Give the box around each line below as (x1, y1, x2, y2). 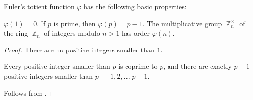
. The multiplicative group (142, 18, 222, 28)
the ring (4, 28, 28, 38)
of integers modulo (44, 28, 100, 38)
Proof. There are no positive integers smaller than (4, 44, 155, 54)
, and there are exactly (163, 61, 232, 71)
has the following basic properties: (84, 1, 187, 11)
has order (122, 28, 150, 38)
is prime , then (53, 18, 96, 28)
